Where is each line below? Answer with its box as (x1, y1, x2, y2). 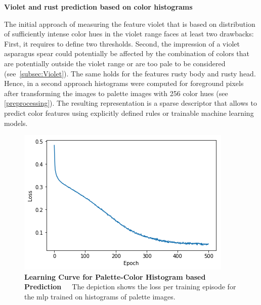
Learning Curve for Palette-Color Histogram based (24, 271, 206, 282)
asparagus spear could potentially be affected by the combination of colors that (4, 48, 249, 59)
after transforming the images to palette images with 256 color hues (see (4, 88, 228, 98)
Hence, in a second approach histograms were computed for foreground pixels (4, 78, 244, 89)
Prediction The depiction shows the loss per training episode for (24, 281, 236, 292)
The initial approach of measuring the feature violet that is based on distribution (4, 18, 255, 29)
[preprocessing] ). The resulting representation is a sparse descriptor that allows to (4, 98, 257, 108)
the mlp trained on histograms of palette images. (24, 291, 176, 301)
